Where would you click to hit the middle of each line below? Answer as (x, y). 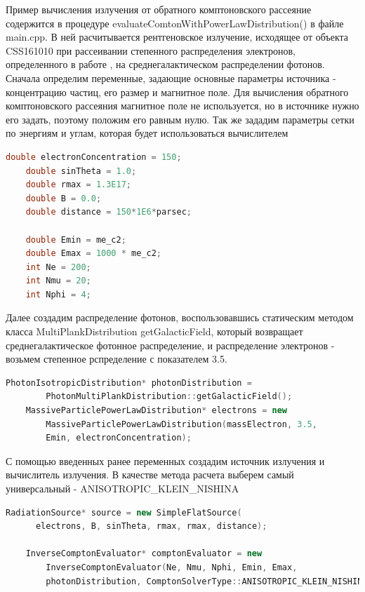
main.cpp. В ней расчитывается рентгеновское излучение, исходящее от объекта (177, 37)
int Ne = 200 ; (58, 267)
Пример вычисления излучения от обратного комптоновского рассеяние (159, 9)
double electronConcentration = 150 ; (94, 157)
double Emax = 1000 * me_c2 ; (93, 254)
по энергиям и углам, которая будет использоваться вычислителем (147, 133)
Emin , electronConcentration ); (119, 438)
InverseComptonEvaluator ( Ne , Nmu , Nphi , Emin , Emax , (172, 567)
